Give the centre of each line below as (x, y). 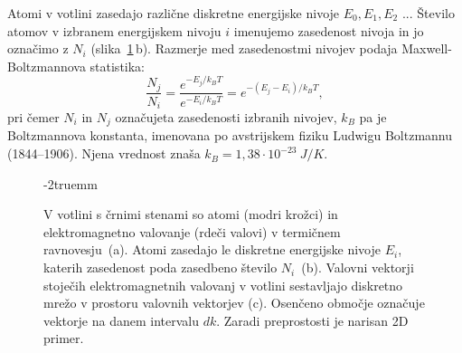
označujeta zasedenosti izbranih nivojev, (226, 117)
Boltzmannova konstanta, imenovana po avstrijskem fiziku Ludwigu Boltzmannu (230, 135)
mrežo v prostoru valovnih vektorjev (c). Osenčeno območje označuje (234, 303)
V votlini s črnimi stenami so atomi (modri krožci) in (191, 214)
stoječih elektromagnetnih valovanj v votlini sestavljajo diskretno (223, 285)
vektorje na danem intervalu (121, 320)
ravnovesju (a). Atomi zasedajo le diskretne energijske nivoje (212, 249)
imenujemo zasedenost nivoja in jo (329, 30)
